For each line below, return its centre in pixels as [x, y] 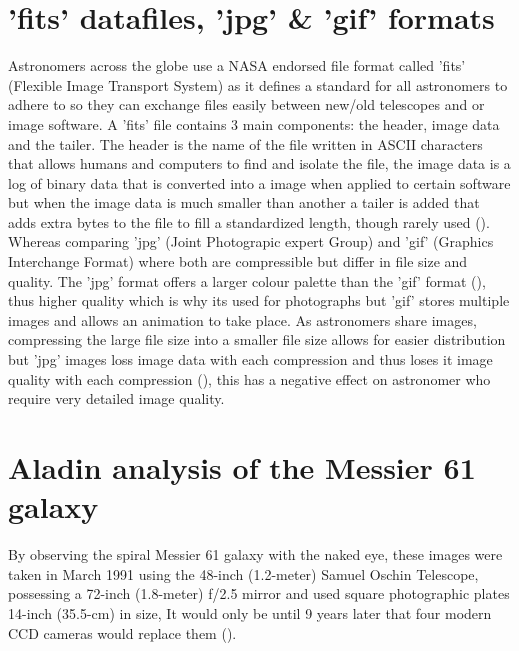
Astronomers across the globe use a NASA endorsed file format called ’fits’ [237, 65]
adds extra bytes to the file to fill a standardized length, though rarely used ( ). [249, 221]
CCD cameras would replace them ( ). [122, 632]
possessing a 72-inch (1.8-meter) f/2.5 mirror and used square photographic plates [259, 593]
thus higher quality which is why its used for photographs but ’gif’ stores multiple [259, 300]
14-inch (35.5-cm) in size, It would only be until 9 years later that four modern [250, 612]
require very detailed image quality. [116, 398]
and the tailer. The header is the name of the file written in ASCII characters [245, 143]
